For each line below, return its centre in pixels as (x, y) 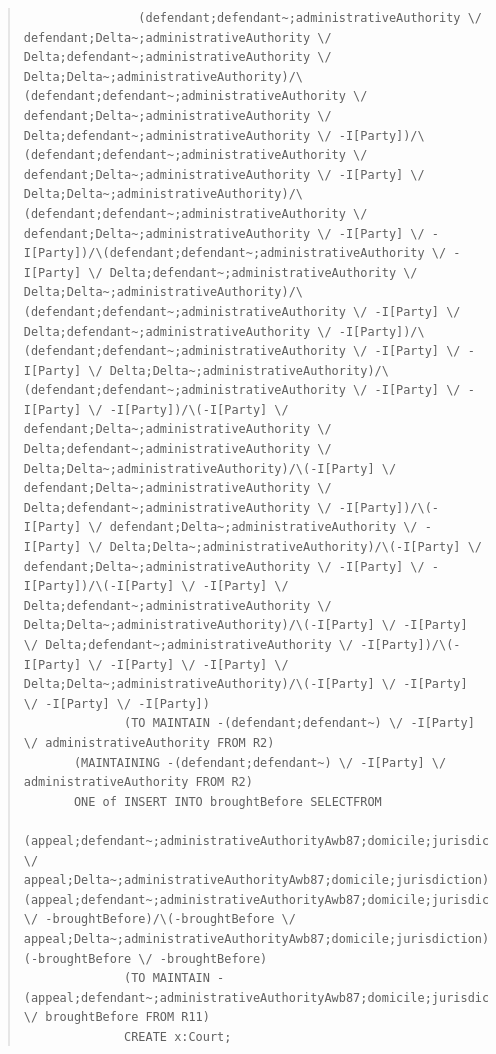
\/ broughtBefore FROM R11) (116, 1017)
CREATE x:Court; (178, 1036)
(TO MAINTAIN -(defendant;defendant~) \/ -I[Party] (299, 723)
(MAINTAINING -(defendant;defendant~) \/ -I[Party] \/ (260, 762)
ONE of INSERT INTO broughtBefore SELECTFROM (227, 801)
